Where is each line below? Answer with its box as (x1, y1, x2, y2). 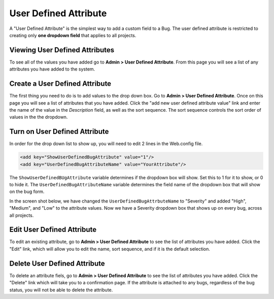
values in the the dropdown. (9, 114, 68, 120)
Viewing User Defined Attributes (9, 46, 114, 54)
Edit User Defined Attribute (9, 225, 97, 234)
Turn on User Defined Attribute (9, 127, 109, 136)
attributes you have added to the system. (9, 66, 95, 72)
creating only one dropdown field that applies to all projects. (9, 32, 136, 38)
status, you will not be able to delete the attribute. (9, 287, 113, 293)
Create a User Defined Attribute (9, 79, 112, 88)
